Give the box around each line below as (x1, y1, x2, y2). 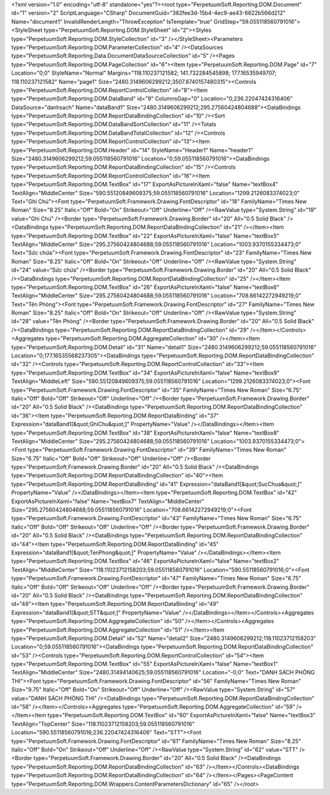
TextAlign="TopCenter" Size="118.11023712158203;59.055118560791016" (11, 720, 195, 728)
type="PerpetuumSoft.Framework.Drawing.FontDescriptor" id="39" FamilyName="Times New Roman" (28, 446, 287, 453)
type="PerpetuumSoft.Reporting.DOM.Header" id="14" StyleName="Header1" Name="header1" (11, 146, 254, 154)
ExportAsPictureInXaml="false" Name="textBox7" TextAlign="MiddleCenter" (11, 498, 205, 505)
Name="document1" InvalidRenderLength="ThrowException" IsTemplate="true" (11, 18, 213, 25)
